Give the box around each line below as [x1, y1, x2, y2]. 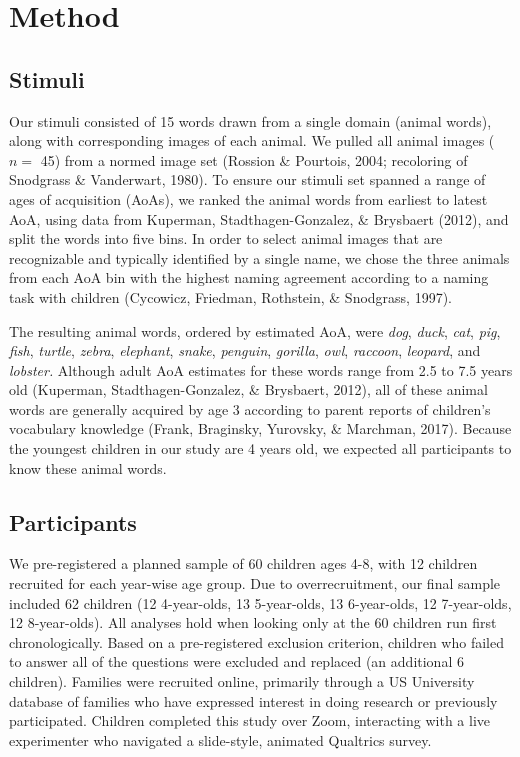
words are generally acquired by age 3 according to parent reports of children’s [9, 398, 491, 419]
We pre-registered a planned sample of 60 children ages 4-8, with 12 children [9, 553, 478, 574]
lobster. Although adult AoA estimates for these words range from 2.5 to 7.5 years [9, 359, 513, 380]
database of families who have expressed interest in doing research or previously [9, 690, 498, 711]
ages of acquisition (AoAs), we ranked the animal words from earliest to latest [9, 188, 488, 209]
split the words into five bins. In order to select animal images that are [9, 228, 443, 249]
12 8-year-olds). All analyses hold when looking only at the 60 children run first [9, 612, 497, 633]
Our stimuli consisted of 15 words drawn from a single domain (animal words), [9, 110, 492, 131]
